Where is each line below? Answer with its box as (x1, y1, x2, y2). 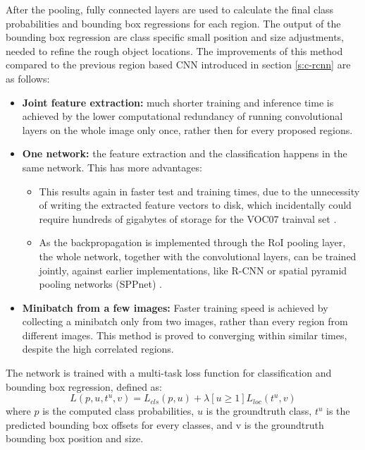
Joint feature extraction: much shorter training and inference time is (22, 95, 334, 109)
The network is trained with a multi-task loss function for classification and (6, 365, 332, 380)
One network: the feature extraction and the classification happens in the (22, 146, 347, 161)
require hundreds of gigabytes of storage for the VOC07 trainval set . (39, 211, 337, 226)
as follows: (6, 71, 50, 85)
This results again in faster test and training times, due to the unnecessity (39, 183, 360, 198)
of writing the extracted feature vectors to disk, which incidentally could (39, 197, 352, 212)
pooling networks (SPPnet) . (39, 276, 162, 291)
